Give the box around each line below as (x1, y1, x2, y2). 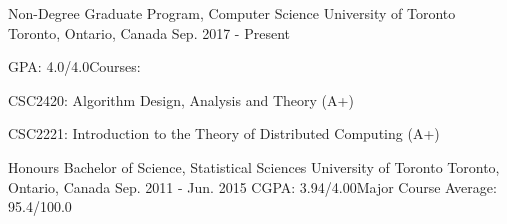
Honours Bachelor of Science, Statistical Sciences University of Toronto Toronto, (8, 156, 500, 177)
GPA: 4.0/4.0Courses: (8, 56, 141, 77)
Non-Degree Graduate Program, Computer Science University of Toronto (8, 3, 456, 23)
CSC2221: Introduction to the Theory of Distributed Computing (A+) (8, 123, 440, 144)
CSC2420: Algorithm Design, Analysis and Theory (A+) (8, 89, 354, 110)
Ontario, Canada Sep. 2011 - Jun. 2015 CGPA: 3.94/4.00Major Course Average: (8, 176, 497, 197)
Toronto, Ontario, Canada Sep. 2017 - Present (8, 22, 290, 43)
